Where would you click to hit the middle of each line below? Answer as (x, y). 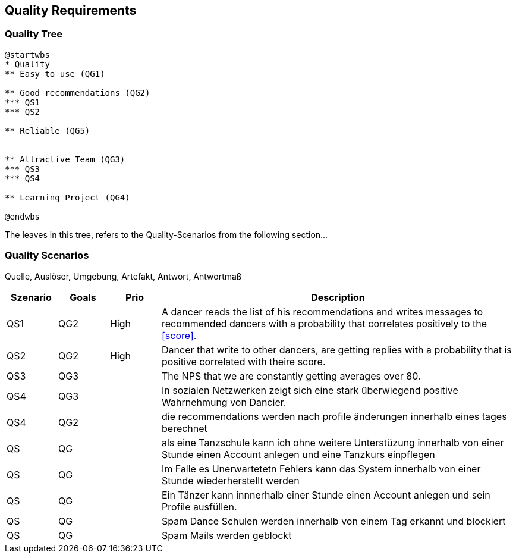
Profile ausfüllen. (199, 507)
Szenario (31, 297)
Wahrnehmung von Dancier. (224, 402)
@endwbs (23, 216)
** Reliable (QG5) (48, 131)
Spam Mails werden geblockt (227, 535)
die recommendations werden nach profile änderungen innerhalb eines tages (334, 416)
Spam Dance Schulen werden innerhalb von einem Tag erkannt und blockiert (334, 521)
